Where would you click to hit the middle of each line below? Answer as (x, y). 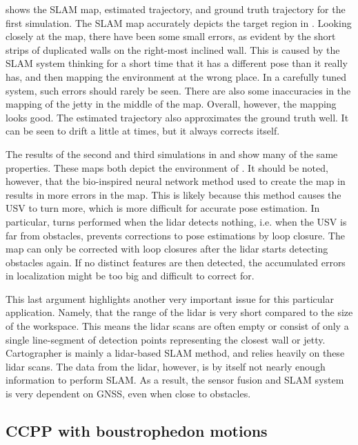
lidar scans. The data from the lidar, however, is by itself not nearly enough (166, 366)
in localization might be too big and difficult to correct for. (130, 276)
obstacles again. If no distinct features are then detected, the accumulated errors (176, 262)
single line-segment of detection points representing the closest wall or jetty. (166, 339)
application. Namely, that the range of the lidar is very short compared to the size (179, 312)
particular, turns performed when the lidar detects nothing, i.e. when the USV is (176, 221)
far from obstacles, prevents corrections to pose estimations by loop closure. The (175, 235)
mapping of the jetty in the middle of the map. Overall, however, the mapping (171, 104)
